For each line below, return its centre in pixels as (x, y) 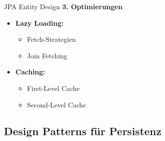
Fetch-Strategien (51, 39)
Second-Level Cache (56, 104)
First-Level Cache (53, 88)
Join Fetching (47, 55)
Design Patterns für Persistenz (83, 131)
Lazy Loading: (39, 23)
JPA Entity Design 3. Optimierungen (63, 6)
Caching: (30, 72)
